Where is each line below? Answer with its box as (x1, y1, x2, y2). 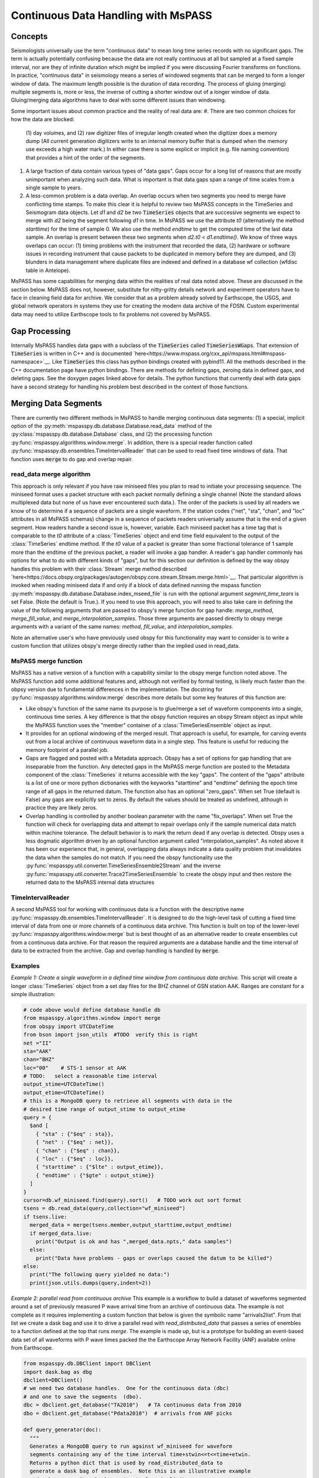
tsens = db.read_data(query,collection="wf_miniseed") (23, 1205, 185, 1212)
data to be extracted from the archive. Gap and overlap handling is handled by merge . (11, 947, 220, 954)
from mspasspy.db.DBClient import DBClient (23, 1360, 152, 1367)
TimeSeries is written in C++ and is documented (11, 350, 132, 357)
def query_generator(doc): (23, 1427, 102, 1433)
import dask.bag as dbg (23, 1369, 93, 1375)
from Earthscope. (11, 1344, 53, 1351)
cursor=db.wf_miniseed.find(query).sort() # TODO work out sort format (23, 1197, 242, 1203)
